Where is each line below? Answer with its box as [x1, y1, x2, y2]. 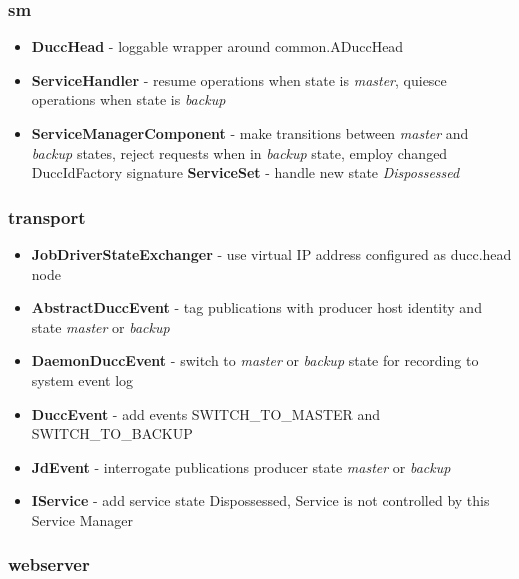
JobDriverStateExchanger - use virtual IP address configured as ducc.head [31, 244, 512, 264]
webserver [8, 552, 90, 577]
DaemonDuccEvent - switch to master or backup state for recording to [31, 350, 479, 371]
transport [8, 204, 86, 229]
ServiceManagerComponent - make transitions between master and [31, 123, 469, 143]
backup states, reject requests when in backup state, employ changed [31, 142, 448, 163]
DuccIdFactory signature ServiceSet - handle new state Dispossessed [31, 162, 460, 183]
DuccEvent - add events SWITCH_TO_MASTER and [31, 403, 381, 424]
